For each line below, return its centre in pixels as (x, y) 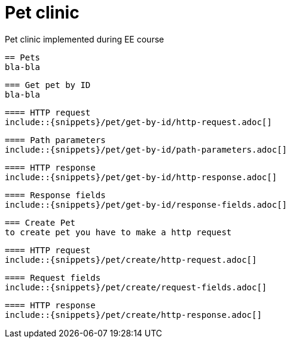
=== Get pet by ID (48, 85)
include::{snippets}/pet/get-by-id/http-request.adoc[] (138, 122)
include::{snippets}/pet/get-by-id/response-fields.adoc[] (146, 204)
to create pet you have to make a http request (118, 232)
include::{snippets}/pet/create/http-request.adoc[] (131, 259)
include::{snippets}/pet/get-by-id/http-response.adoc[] (141, 177)
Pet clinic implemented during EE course (85, 39)
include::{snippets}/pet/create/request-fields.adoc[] (136, 287)
